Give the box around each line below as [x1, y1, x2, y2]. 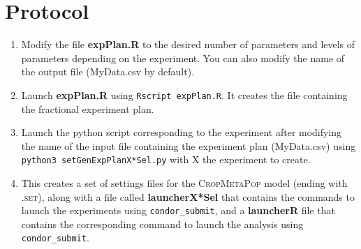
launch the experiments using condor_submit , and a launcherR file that [21, 203, 335, 218]
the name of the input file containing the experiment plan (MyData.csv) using [21, 138, 356, 153]
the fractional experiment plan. [21, 101, 154, 116]
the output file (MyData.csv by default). [21, 64, 195, 79]
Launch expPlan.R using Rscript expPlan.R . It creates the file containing [21, 87, 348, 102]
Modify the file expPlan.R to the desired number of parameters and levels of [21, 37, 355, 52]
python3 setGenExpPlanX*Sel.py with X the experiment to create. [21, 152, 311, 167]
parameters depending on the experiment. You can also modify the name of [21, 50, 345, 65]
